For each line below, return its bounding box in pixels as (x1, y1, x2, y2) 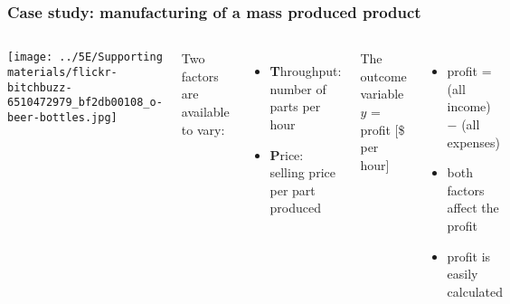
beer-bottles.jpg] (7, 110, 118, 124)
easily (447, 264, 478, 283)
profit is (447, 246, 491, 265)
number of (269, 79, 326, 98)
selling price (269, 163, 335, 182)
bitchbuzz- (7, 81, 72, 94)
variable (360, 84, 404, 103)
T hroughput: (269, 62, 342, 81)
